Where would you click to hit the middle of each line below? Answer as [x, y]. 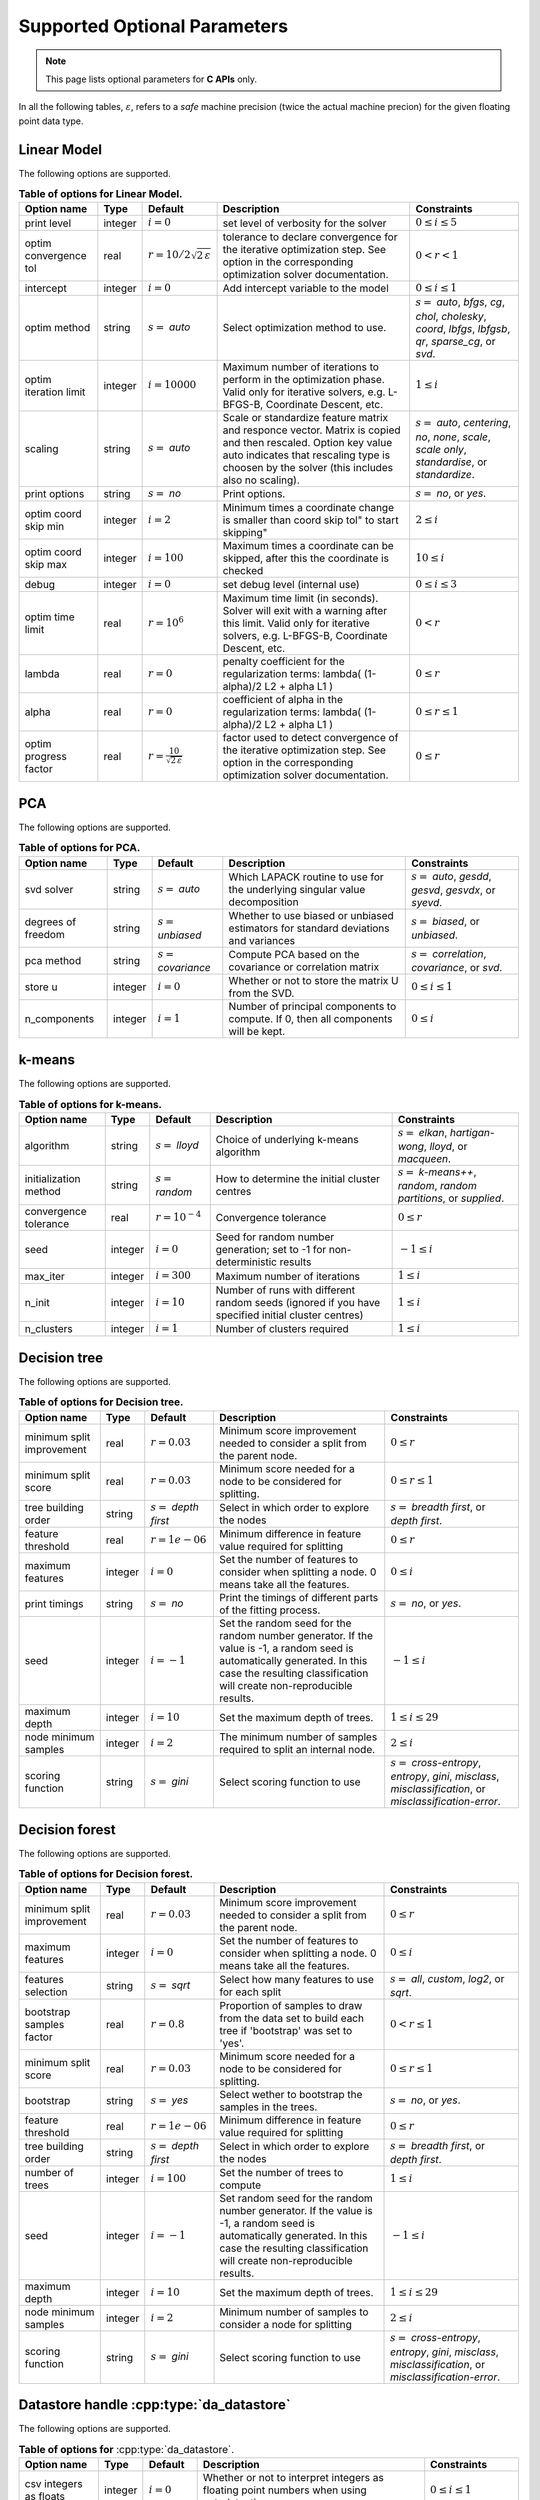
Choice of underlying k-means [287, 1139]
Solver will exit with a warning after [305, 611]
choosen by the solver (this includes [308, 467]
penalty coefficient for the [283, 662]
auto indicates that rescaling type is [306, 455]
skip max [45, 564]
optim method [57, 328]
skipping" [245, 532]
